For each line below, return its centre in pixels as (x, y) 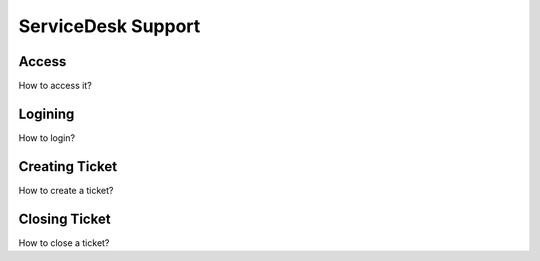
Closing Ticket (64, 218)
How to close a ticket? (64, 242)
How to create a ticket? (66, 190)
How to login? (46, 137)
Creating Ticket (68, 166)
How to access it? (55, 86)
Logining (46, 113)
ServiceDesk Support (109, 26)
